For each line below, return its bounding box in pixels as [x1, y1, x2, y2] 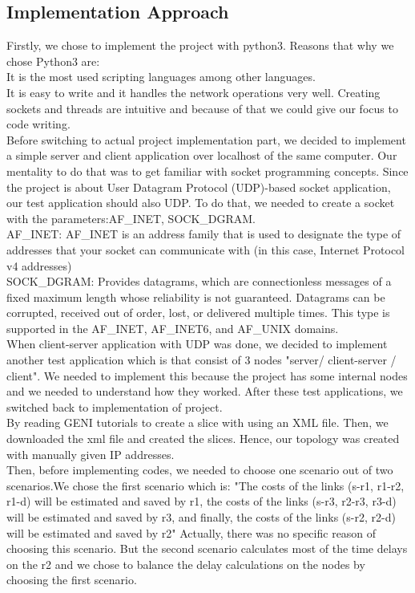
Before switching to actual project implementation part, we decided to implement [6, 131, 406, 148]
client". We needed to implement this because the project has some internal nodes [6, 367, 408, 384]
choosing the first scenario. [6, 571, 137, 588]
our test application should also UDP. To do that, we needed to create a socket [6, 194, 395, 211]
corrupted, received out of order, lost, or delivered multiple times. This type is [6, 304, 390, 321]
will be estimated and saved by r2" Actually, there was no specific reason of [6, 524, 377, 541]
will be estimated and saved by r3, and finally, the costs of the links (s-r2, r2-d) [6, 509, 396, 526]
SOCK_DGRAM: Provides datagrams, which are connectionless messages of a [6, 273, 392, 290]
